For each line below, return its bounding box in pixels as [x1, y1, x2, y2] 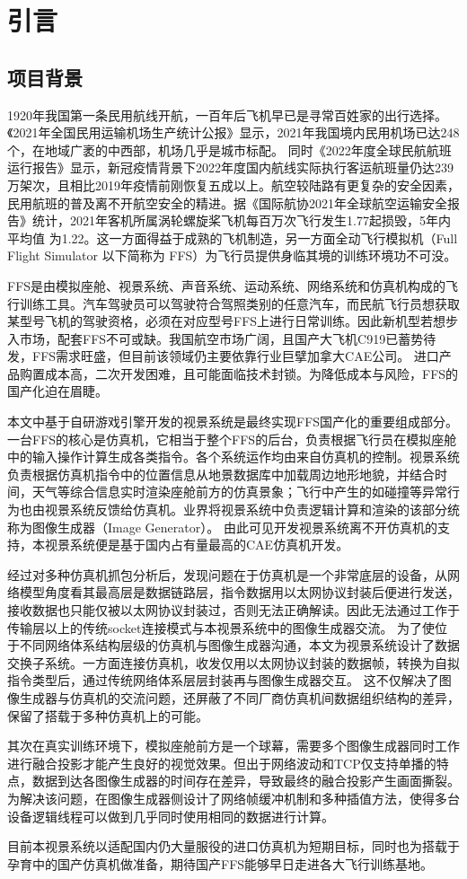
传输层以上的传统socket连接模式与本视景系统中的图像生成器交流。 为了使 [7, 618, 436, 637]
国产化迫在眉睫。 [7, 382, 108, 400]
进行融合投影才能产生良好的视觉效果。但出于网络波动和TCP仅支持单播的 [7, 753, 436, 772]
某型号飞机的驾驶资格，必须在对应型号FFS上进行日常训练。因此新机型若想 [7, 312, 446, 330]
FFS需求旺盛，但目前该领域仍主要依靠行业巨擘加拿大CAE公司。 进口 [31, 347, 439, 365]
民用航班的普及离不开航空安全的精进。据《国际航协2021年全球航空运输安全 [7, 193, 447, 212]
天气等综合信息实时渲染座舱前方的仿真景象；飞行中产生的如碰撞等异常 [31, 482, 447, 501]
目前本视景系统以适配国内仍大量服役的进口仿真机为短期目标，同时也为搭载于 [7, 837, 460, 856]
